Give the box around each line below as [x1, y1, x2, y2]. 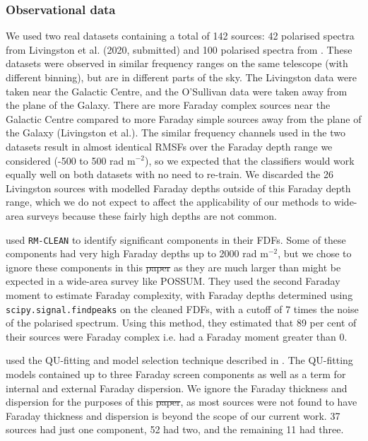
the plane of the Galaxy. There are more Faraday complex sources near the [6, 98, 331, 112]
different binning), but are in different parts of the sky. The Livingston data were [6, 70, 357, 84]
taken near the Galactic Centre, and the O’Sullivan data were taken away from [6, 83, 348, 98]
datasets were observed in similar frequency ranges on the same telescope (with [6, 56, 348, 71]
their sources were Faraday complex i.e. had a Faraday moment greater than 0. [6, 329, 348, 343]
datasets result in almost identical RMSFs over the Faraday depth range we [6, 139, 333, 153]
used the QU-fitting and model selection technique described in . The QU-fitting [6, 353, 353, 367]
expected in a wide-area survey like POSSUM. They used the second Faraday [6, 274, 340, 288]
